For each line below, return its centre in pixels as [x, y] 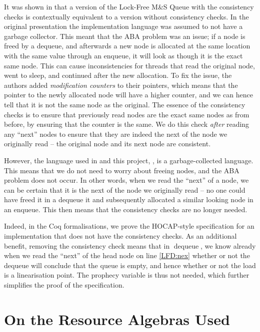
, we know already [228, 245]
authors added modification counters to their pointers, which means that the [121, 85]
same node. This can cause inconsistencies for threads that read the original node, [129, 65]
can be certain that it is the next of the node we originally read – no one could [125, 189]
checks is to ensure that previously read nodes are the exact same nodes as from [127, 114]
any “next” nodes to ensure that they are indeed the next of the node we [116, 134]
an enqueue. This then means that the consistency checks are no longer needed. [126, 209]
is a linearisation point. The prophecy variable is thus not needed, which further [127, 275]
